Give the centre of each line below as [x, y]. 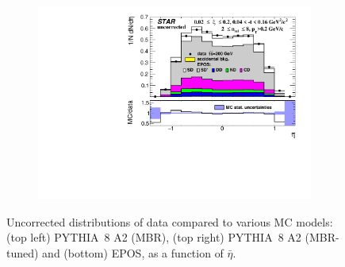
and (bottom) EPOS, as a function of [133, 252]
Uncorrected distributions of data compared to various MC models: [170, 221]
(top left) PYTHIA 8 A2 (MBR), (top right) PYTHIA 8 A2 [154, 237]
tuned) [23, 252]
